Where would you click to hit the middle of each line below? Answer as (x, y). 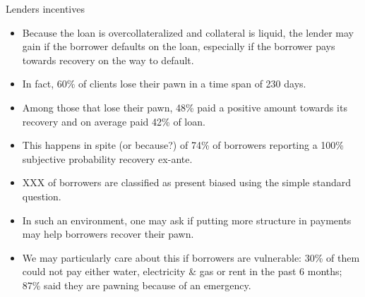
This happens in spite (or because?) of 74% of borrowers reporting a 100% (183, 145)
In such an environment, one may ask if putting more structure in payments (187, 220)
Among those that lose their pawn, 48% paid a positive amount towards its (185, 107)
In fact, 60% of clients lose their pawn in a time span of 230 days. (164, 84)
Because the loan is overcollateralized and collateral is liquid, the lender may (188, 32)
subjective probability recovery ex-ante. (107, 158)
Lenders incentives (45, 8)
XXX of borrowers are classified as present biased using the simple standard (187, 182)
